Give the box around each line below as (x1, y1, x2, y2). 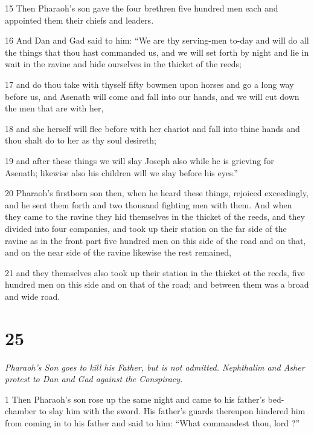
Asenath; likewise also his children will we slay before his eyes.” (5, 166, 238, 179)
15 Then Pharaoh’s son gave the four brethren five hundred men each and (5, 2, 278, 14)
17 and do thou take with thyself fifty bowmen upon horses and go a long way (5, 78, 294, 90)
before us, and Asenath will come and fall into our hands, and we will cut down (5, 90, 300, 102)
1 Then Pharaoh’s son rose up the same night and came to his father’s (5, 392, 265, 405)
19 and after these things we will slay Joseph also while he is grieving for (5, 154, 274, 167)
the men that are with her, (5, 102, 104, 114)
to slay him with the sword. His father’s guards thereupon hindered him (39, 405, 306, 417)
